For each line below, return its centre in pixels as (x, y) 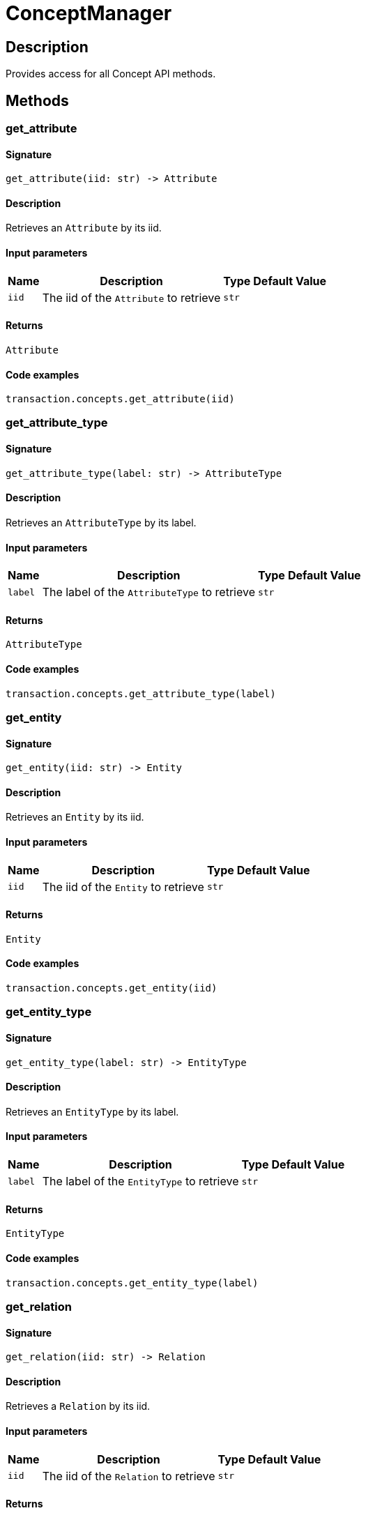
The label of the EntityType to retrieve (140, 1181)
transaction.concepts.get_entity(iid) (112, 988)
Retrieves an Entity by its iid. (75, 817)
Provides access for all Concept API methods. (111, 74)
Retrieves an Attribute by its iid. (84, 228)
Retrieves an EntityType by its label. (92, 1111)
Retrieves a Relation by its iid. (78, 1406)
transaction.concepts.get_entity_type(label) (132, 1283)
